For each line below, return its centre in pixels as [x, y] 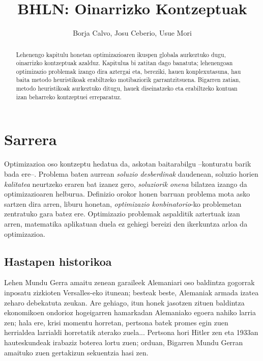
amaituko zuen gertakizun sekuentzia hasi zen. [76, 352]
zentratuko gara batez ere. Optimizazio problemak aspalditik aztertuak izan [122, 214]
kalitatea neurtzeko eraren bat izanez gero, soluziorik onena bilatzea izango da [126, 184]
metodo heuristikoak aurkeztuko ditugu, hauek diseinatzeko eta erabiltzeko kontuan [127, 88]
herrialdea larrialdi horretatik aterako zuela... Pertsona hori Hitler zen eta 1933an [131, 332]
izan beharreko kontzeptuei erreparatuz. [69, 96]
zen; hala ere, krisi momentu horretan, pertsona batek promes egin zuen [116, 322]
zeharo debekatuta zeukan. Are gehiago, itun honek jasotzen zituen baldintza [124, 302]
